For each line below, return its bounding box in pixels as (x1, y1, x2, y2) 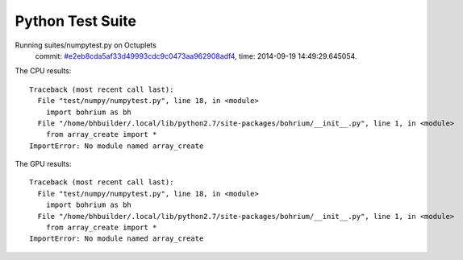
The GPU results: (15, 159, 72, 169)
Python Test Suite (15, 12, 137, 30)
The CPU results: (15, 66, 72, 76)
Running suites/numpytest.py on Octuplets (15, 40, 157, 50)
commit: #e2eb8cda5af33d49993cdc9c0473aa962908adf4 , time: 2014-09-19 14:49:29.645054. (35, 51, 357, 60)
